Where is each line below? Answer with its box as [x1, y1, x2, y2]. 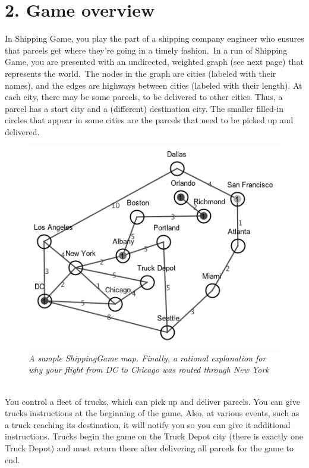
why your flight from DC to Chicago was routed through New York [29, 363, 269, 376]
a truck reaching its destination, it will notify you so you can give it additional [5, 418, 291, 430]
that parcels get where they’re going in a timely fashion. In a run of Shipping [5, 43, 288, 56]
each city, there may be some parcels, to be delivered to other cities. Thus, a [5, 91, 283, 103]
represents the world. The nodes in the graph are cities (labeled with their [5, 67, 276, 79]
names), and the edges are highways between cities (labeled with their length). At [5, 79, 302, 91]
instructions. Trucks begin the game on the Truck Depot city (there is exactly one [5, 430, 303, 442]
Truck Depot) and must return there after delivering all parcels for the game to [5, 441, 294, 454]
